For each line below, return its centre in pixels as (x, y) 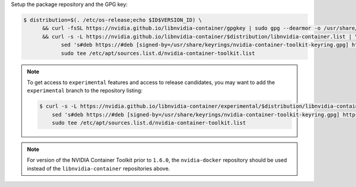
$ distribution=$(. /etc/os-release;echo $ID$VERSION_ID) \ (113, 20)
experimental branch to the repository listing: (85, 91)
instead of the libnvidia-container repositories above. (98, 168)
